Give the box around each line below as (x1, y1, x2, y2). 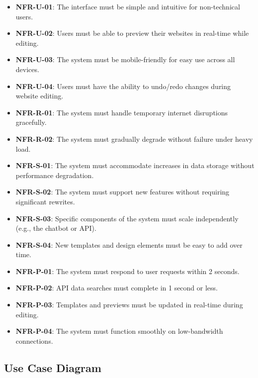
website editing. (15, 91, 64, 101)
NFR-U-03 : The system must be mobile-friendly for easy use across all (15, 54, 235, 65)
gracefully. (15, 117, 47, 127)
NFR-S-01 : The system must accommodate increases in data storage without (15, 160, 255, 171)
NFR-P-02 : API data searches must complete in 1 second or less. (15, 283, 218, 293)
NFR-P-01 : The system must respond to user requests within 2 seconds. (15, 266, 240, 276)
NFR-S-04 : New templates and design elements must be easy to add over (15, 239, 243, 250)
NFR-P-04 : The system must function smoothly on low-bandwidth (15, 326, 223, 336)
